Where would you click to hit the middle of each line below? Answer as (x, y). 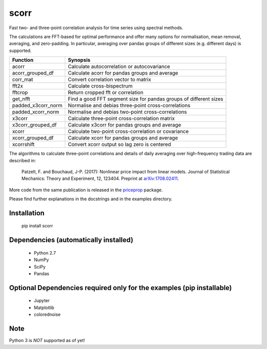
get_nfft (21, 99)
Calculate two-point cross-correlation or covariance (128, 131)
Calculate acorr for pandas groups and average (123, 73)
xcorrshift (23, 144)
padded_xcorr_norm (36, 112)
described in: (22, 160)
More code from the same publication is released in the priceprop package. (86, 190)
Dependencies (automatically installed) (71, 240)
